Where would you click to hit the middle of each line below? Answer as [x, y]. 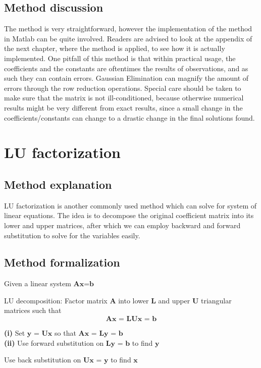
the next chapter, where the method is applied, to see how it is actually [115, 48]
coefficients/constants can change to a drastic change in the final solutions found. [129, 117]
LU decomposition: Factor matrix [56, 300]
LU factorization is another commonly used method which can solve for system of [130, 205]
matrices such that [33, 310]
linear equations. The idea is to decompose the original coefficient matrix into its [129, 215]
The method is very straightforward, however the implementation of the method [128, 29]
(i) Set [15, 333]
